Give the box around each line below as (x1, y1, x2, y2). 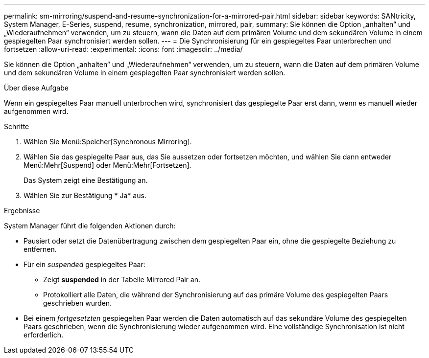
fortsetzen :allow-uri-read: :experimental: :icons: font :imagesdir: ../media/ (4, 45, 243, 53)
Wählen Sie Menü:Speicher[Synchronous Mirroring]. (24, 137, 192, 146)
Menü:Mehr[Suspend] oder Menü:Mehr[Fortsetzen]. (24, 161, 191, 169)
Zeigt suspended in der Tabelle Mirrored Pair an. (43, 275, 200, 284)
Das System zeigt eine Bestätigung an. (24, 176, 148, 184)
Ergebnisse (4, 206, 40, 215)
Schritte (4, 122, 29, 131)
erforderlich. (24, 331, 64, 339)
